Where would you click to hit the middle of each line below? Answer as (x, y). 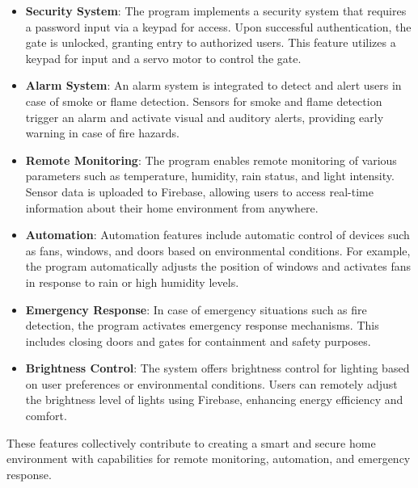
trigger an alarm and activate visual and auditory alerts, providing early (205, 117)
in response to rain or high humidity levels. (132, 282)
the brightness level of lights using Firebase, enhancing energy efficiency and (214, 400)
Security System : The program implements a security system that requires (216, 11)
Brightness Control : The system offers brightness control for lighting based (217, 368)
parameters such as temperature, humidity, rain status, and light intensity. (210, 176)
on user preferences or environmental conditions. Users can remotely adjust (211, 383)
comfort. (46, 416)
